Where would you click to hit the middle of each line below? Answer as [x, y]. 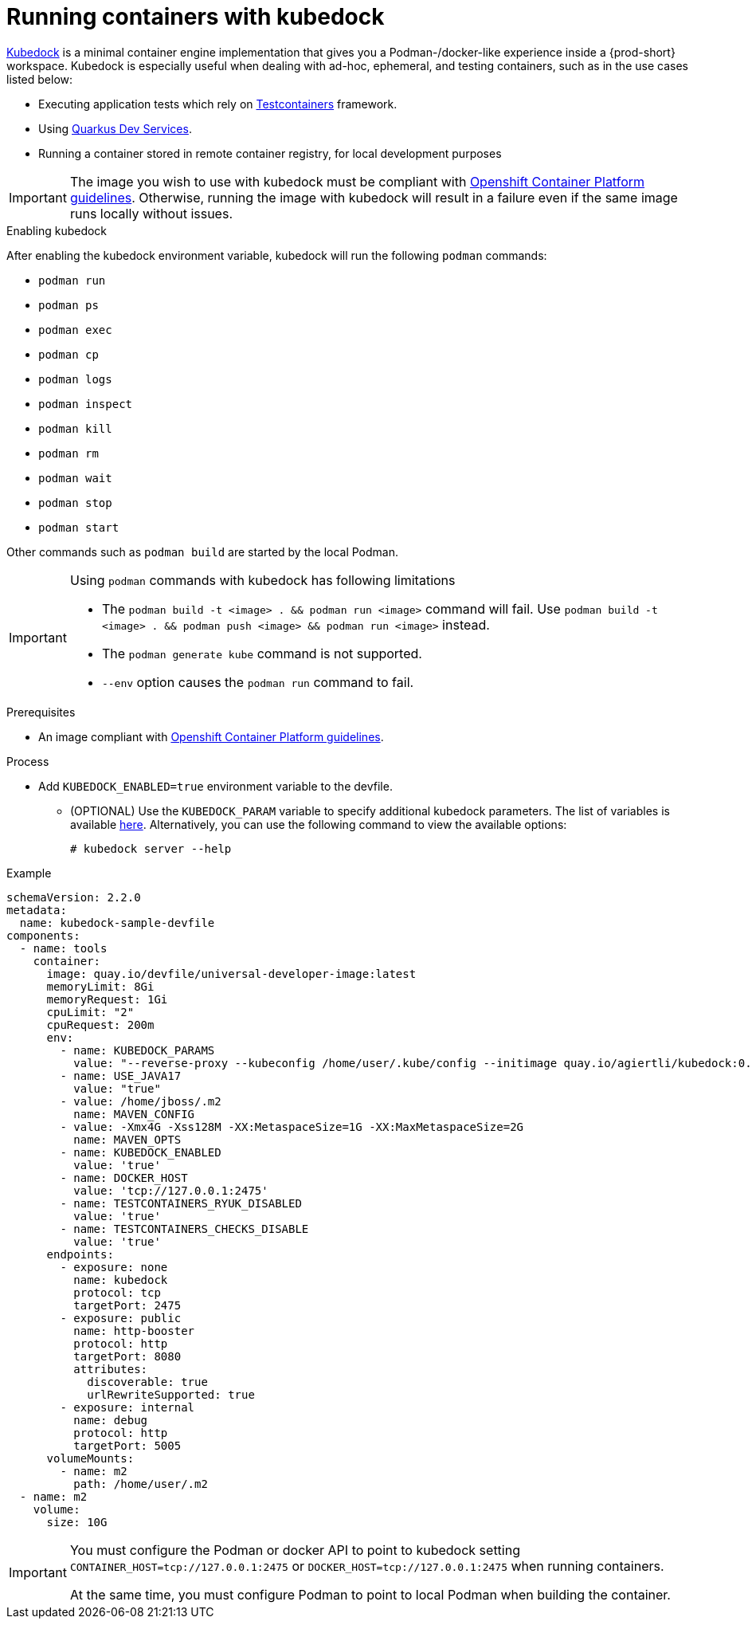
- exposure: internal [127, 1407]
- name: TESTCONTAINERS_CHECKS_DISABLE [184, 1229]
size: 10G [77, 1522]
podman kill [75, 428]
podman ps [69, 305]
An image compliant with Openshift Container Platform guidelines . [211, 736]
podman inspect [86, 404]
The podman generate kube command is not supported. [262, 653]
